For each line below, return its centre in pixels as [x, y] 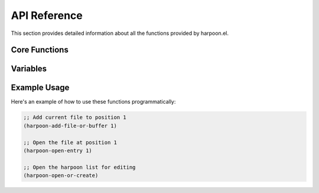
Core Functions [40, 50]
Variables [29, 69]
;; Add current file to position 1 [75, 118]
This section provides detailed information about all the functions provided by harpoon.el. [120, 33]
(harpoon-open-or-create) [61, 176]
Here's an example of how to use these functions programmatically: [93, 102]
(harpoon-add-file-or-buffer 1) [70, 126]
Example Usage [40, 88]
